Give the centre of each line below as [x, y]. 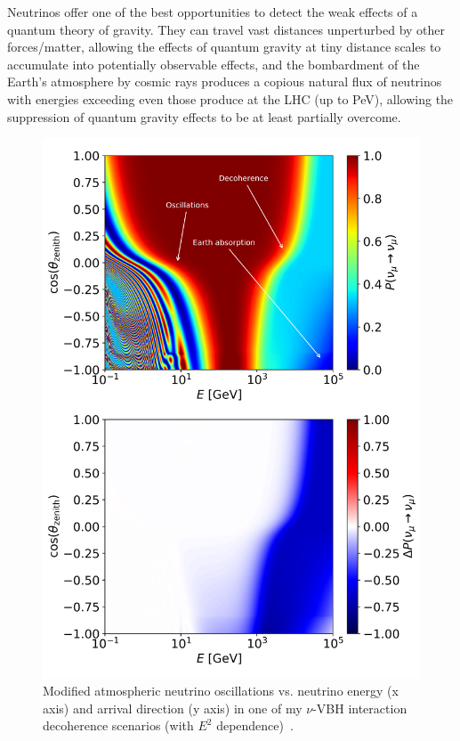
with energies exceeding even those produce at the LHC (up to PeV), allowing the [230, 98]
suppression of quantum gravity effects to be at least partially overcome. [204, 116]
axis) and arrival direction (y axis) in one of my [173, 708]
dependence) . [255, 725]
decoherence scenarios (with [118, 725]
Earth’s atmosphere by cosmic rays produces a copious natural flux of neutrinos [225, 81]
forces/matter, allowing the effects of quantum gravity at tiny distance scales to [224, 47]
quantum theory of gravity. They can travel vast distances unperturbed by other [226, 29]
